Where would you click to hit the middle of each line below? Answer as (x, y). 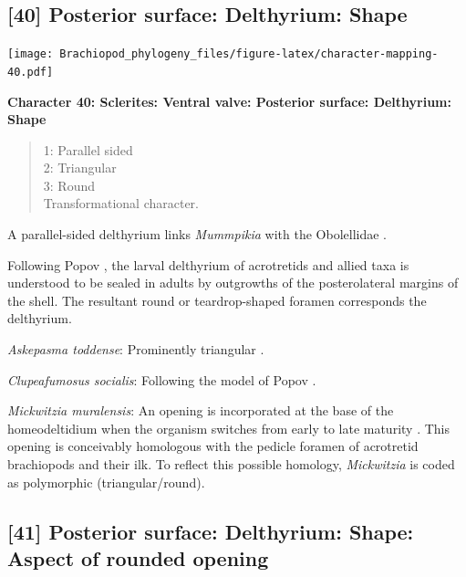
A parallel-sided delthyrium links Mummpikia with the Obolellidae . (197, 234)
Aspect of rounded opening (138, 557)
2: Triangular (80, 168)
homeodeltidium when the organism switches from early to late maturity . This (229, 428)
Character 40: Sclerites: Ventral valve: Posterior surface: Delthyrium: (230, 101)
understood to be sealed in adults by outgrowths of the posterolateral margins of (233, 283)
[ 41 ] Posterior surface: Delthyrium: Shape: (211, 531)
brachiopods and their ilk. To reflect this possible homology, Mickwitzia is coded (231, 464)
